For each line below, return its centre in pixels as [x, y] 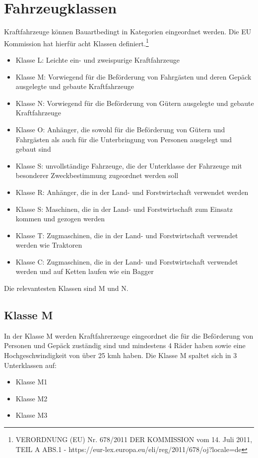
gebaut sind [33, 149]
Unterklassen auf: [30, 365]
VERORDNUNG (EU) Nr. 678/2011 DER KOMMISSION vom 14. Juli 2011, [134, 439]
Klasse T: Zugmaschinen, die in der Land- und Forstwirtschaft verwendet [127, 235]
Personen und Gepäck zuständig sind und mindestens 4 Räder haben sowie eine [125, 345]
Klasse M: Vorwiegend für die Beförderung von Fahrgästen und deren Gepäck [133, 76]
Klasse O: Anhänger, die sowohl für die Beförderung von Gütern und [120, 129]
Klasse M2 [32, 398]
